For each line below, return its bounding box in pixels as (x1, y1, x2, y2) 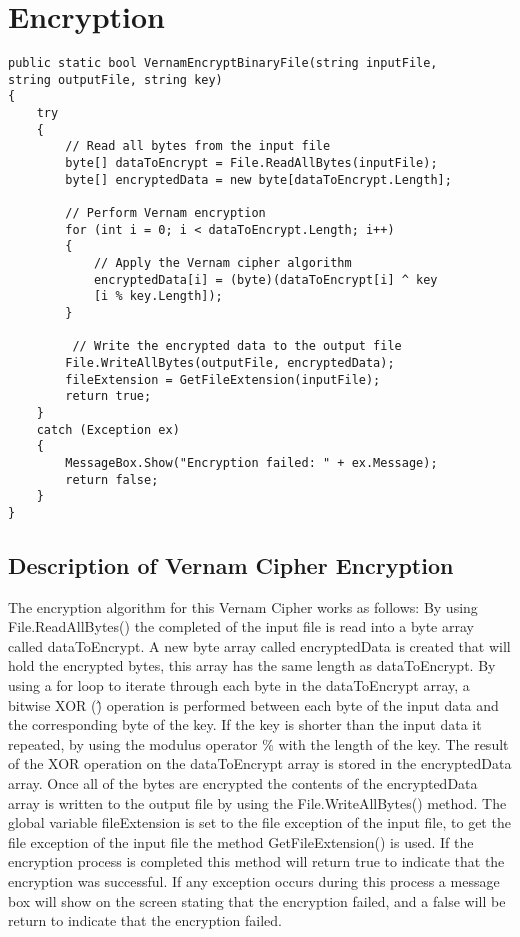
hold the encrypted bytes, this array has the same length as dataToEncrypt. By (8, 655, 496, 676)
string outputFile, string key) (8, 72, 223, 87)
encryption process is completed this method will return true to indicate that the (8, 851, 505, 872)
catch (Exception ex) (36, 422, 180, 437)
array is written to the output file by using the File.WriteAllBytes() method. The (8, 792, 507, 813)
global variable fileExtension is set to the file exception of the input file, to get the (8, 812, 511, 833)
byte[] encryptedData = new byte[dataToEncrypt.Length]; (65, 172, 452, 187)
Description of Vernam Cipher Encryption (8, 549, 454, 580)
